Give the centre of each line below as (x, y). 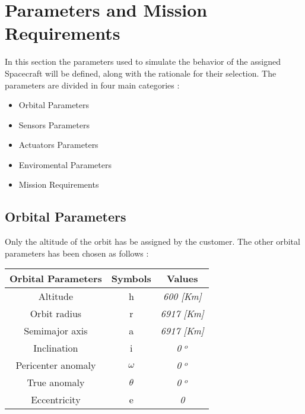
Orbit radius (56, 314)
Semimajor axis (56, 331)
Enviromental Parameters (65, 164)
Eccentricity (56, 400)
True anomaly (56, 383)
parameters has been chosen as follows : (77, 253)
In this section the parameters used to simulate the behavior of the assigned (143, 61)
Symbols (131, 279)
